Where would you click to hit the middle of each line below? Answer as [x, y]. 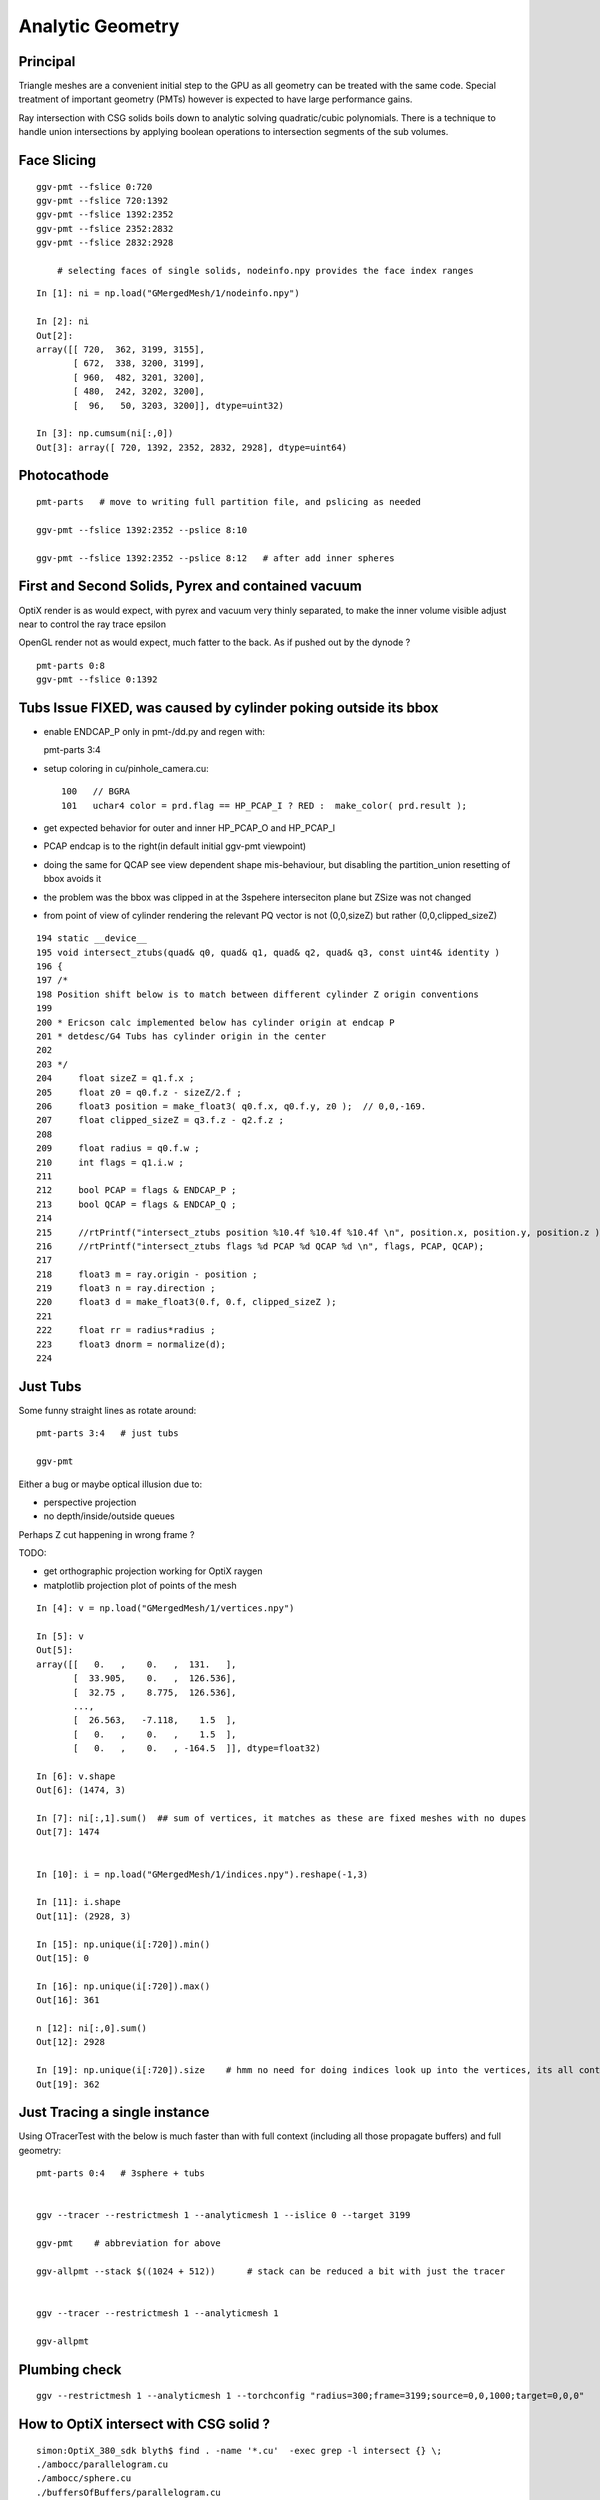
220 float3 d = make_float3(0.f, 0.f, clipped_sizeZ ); [186, 1302]
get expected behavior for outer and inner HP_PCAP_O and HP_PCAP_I [189, 827]
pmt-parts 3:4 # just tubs [107, 1433]
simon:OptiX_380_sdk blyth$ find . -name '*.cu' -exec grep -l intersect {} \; [239, 2450]
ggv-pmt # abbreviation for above [129, 2243]
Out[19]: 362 [68, 2084]
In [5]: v [60, 1636]
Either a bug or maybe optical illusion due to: [110, 1484]
